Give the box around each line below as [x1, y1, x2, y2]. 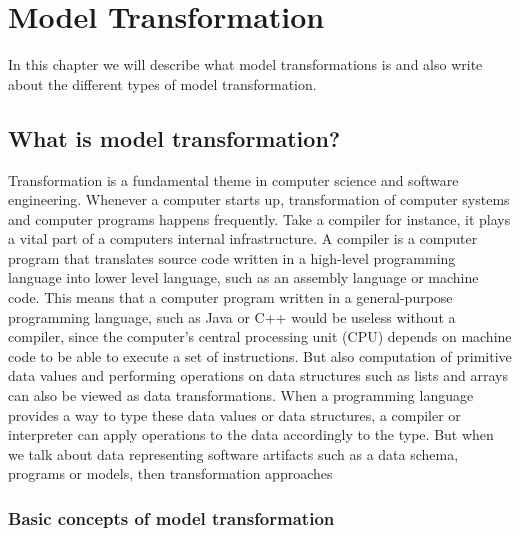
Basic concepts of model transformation [8, 505, 335, 530]
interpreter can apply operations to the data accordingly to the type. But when [8, 424, 494, 445]
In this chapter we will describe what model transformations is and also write [8, 54, 483, 75]
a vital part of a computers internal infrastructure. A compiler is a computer [8, 228, 478, 249]
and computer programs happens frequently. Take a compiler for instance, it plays [8, 208, 511, 229]
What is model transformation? [8, 122, 341, 153]
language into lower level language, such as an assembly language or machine [8, 267, 479, 288]
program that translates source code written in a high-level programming [8, 247, 456, 268]
